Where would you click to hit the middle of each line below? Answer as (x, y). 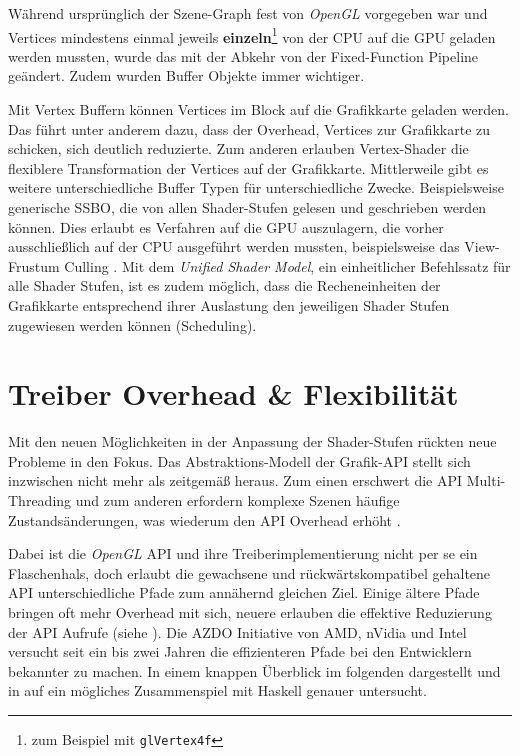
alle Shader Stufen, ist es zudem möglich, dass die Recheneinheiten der (224, 285)
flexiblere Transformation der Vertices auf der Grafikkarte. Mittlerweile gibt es (248, 167)
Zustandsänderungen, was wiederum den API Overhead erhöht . (204, 519)
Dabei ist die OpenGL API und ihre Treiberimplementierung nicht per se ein (243, 553)
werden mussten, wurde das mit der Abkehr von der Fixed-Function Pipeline (243, 55)
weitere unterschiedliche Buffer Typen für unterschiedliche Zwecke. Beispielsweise (256, 187)
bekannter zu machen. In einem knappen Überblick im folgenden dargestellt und (254, 670)
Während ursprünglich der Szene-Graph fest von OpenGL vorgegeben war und (248, 13)
